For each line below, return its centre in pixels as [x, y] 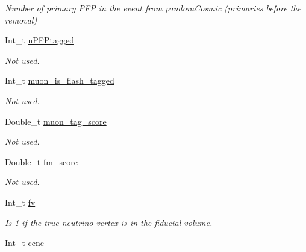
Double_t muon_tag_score [56, 121]
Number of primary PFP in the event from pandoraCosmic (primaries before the [153, 8]
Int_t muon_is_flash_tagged [60, 80]
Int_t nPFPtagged [39, 40]
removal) [21, 20]
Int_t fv [20, 202]
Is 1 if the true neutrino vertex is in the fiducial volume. [109, 222]
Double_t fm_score [41, 161]
